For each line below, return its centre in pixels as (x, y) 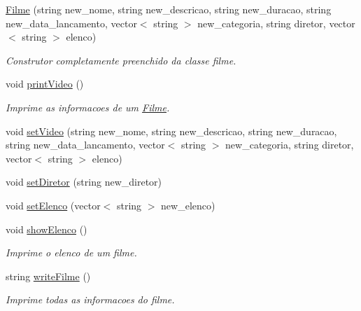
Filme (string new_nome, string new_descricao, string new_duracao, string (169, 9)
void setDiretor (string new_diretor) (84, 182)
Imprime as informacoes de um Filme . (88, 107)
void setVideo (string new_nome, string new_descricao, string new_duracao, (171, 131)
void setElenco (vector (53, 205)
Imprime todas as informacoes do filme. (90, 299)
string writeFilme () (48, 276)
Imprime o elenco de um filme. (71, 253)
